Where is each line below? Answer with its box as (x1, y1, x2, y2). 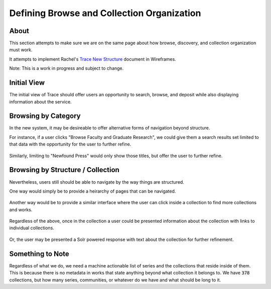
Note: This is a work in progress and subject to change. (9, 65, 124, 71)
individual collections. (9, 225, 55, 231)
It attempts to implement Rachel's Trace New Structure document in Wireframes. (9, 56, 177, 62)
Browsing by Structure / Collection (9, 166, 120, 174)
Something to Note (9, 249, 70, 258)
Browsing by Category (9, 112, 81, 120)
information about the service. (9, 98, 72, 105)
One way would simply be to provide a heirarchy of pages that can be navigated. (9, 188, 176, 194)
